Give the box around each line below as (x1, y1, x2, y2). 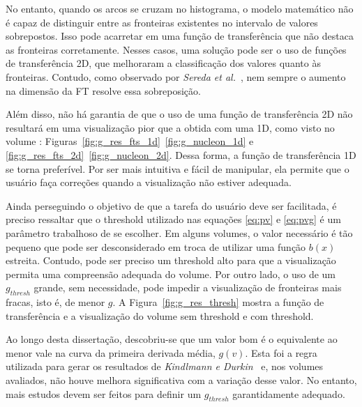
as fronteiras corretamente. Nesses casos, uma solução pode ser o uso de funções (6, 42, 347, 56)
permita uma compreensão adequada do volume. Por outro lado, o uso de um (6, 266, 336, 281)
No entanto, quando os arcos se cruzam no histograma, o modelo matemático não (6, 1, 354, 15)
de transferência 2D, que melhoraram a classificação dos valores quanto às (6, 56, 321, 70)
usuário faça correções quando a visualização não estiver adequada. (6, 175, 292, 190)
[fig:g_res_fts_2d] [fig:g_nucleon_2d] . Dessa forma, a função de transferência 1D (6, 147, 356, 162)
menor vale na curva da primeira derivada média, (6, 345, 216, 360)
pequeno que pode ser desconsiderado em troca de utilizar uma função (6, 239, 306, 254)
